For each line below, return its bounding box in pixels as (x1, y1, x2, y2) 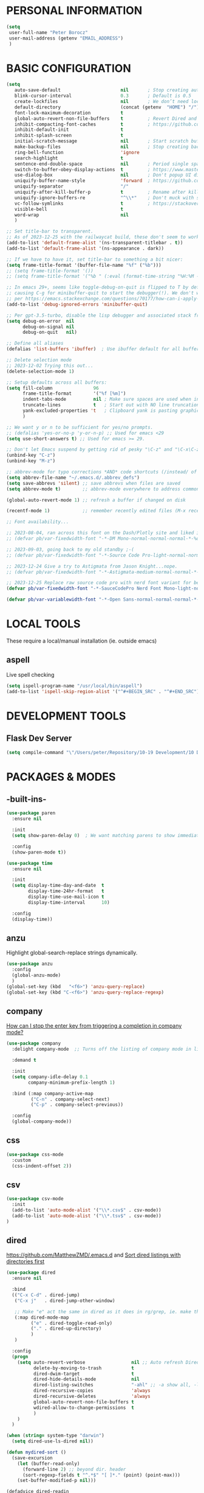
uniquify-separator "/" (14, 183, 129, 189)
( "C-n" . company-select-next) (30, 1096, 110, 1103)
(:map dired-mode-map (14, 1314, 69, 1321)
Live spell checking (6, 671, 55, 678)
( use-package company (6, 1040, 61, 1047)
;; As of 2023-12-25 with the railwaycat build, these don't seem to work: (6, 234, 202, 241)
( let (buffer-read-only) (17, 1460, 80, 1467)
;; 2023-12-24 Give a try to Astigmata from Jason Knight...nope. (6, 563, 178, 570)
